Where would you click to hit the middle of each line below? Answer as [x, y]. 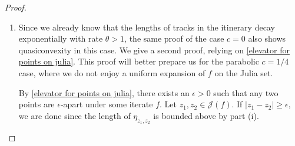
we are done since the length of [74, 115]
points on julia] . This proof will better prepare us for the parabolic [139, 61]
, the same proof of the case [174, 38]
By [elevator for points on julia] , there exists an [104, 92]
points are [37, 104]
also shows [267, 38]
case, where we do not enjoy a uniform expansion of [112, 72]
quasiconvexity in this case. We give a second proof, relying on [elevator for [154, 50]
